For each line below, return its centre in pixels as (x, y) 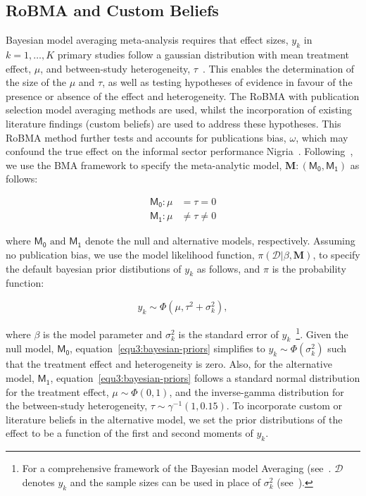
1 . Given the (322, 333)
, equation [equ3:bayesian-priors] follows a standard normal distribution (205, 378)
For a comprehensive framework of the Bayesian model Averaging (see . (177, 468)
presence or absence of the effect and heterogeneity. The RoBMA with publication (183, 95)
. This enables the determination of (278, 68)
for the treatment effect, (57, 391)
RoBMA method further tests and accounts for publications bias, (146, 137)
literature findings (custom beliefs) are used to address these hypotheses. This (173, 123)
